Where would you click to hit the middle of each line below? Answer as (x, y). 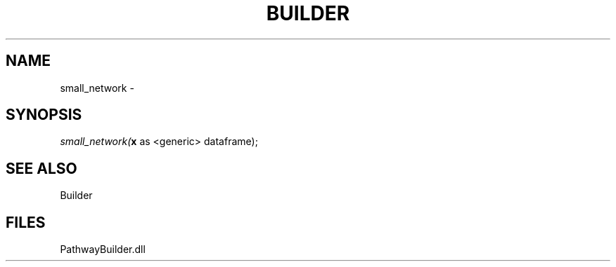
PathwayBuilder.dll (103, 249)
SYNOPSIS (44, 115)
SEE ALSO (41, 168)
